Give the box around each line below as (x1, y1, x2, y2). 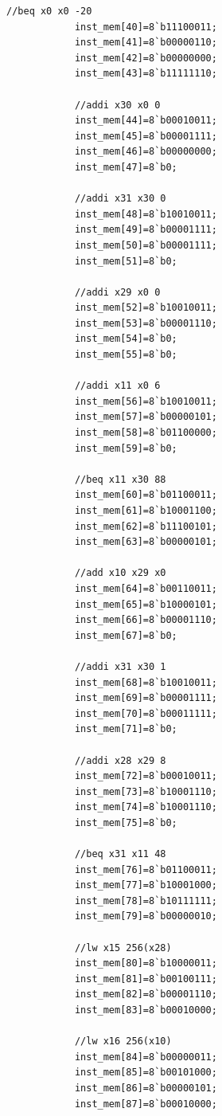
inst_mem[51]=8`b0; (74, 255, 177, 267)
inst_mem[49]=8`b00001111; (74, 224, 217, 236)
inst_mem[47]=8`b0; (74, 161, 177, 173)
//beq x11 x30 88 (74, 473, 166, 485)
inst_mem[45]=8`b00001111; (74, 130, 217, 142)
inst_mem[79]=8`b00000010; (74, 910, 217, 922)
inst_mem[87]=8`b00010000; (74, 1098, 217, 1110)
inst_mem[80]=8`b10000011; (74, 957, 217, 969)
